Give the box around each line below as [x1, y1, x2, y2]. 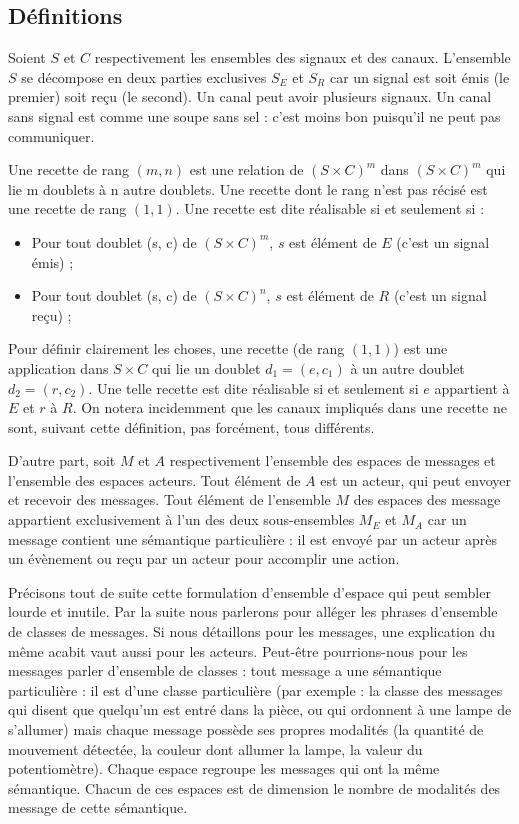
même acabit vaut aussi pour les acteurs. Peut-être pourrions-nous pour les [8, 640, 468, 661]
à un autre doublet [350, 357, 465, 378]
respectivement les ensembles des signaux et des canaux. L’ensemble [94, 47, 511, 68]
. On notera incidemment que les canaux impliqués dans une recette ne [72, 397, 507, 418]
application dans [8, 357, 109, 378]
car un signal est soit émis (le [329, 66, 510, 87]
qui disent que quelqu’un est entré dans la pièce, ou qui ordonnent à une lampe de [8, 699, 512, 720]
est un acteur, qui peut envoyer [320, 469, 511, 490]
